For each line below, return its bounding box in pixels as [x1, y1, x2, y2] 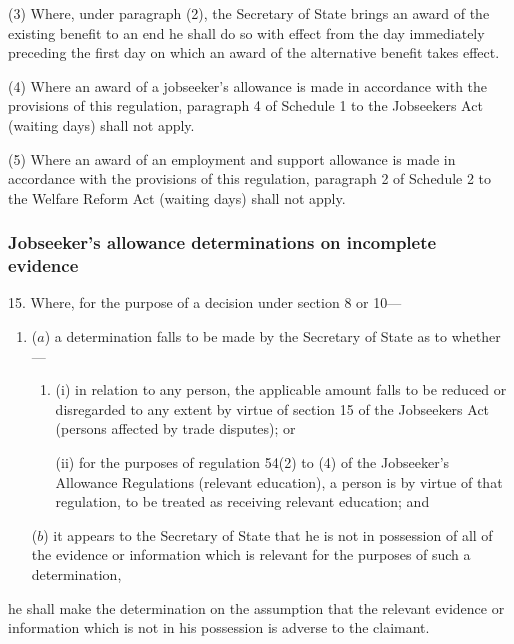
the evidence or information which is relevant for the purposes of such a [31, 544, 471, 565]
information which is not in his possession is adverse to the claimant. [8, 617, 430, 638]
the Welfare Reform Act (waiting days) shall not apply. [8, 187, 346, 208]
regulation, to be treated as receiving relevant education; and [55, 491, 430, 512]
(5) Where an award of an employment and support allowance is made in [8, 148, 456, 169]
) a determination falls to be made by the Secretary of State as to [44, 326, 448, 347]
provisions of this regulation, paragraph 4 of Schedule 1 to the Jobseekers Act [8, 95, 483, 116]
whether [451, 326, 501, 347]
